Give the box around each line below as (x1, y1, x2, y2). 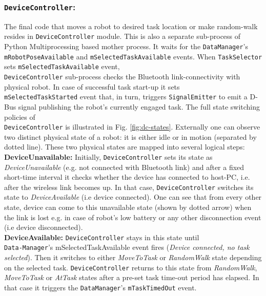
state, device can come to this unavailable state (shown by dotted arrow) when (4, 202, 252, 213)
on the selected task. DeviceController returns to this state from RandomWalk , (4, 262, 257, 272)
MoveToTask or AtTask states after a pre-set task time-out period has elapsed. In (4, 272, 259, 283)
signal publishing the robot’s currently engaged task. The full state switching (18, 101, 260, 112)
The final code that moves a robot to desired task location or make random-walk (4, 20, 258, 31)
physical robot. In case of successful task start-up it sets (4, 81, 180, 92)
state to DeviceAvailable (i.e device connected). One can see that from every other (4, 192, 262, 202)
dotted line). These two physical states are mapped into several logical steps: (4, 141, 245, 152)
